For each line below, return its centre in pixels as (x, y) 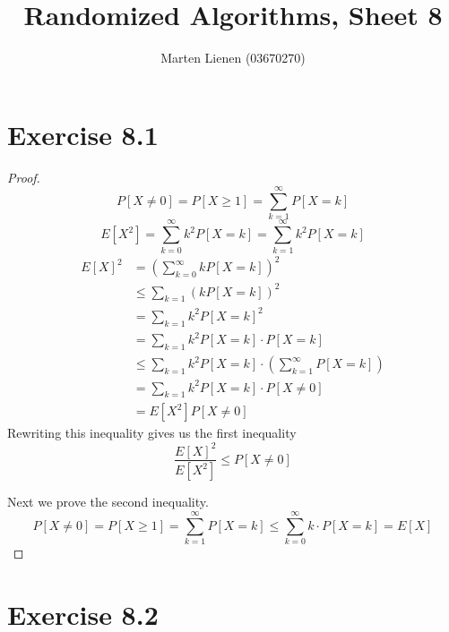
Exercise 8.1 (83, 134)
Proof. (24, 177)
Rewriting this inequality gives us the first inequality (152, 433)
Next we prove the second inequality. (108, 502)
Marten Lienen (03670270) (233, 58)
